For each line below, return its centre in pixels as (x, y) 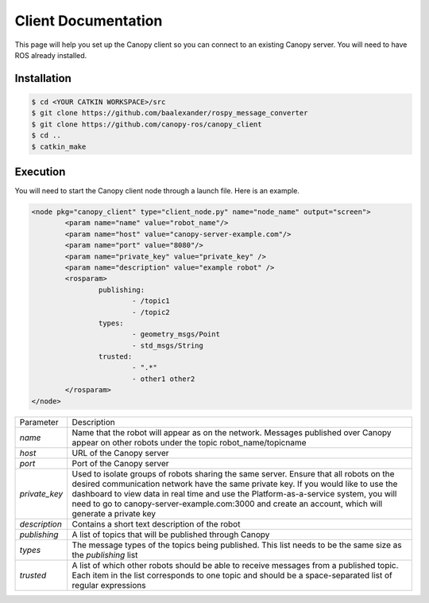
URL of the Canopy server (121, 453)
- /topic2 (151, 312)
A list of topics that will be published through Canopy (171, 535)
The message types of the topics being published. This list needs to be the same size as (237, 545)
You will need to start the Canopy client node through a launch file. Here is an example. (157, 191)
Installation (43, 78)
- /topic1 (151, 301)
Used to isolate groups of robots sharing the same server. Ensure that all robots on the (233, 473)
